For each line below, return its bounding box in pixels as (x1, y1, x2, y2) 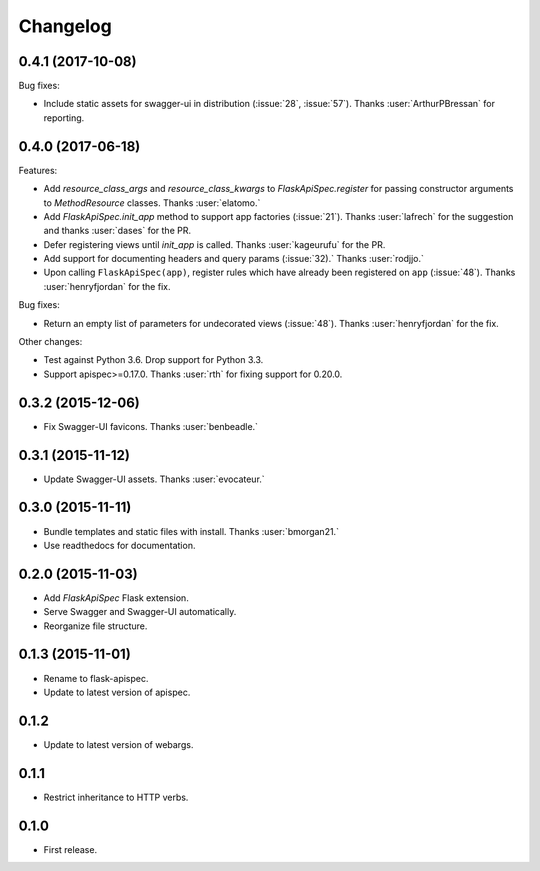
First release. (43, 843, 98, 855)
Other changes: (18, 336, 83, 348)
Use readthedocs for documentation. (43, 539, 196, 551)
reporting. (43, 111, 85, 124)
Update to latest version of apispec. (43, 686, 191, 698)
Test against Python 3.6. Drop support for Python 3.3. (43, 354, 264, 366)
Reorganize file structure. (43, 620, 148, 632)
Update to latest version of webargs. (43, 738, 194, 750)
